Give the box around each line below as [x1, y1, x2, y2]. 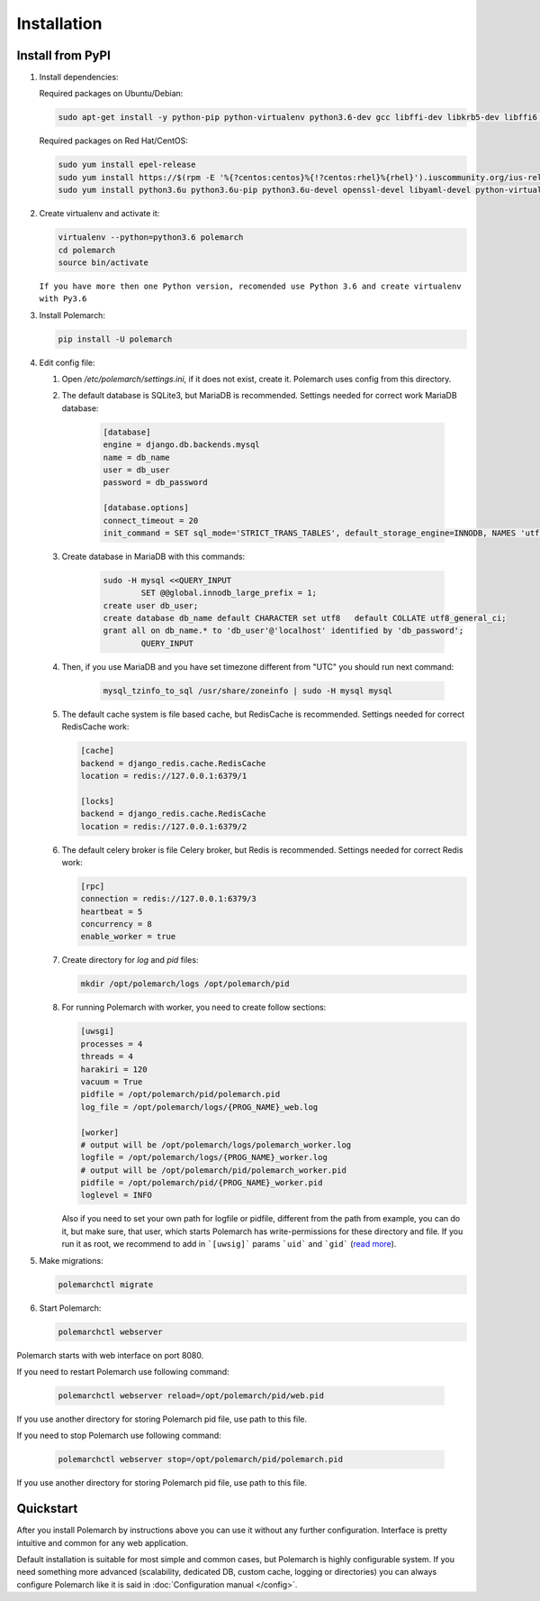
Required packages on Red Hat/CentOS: [39, 135, 189, 146]
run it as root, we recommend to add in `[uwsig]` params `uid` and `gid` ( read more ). [61, 1239, 397, 1249]
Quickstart [16, 1501, 78, 1516]
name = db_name [103, 452, 170, 462]
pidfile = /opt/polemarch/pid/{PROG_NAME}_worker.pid [80, 1177, 323, 1188]
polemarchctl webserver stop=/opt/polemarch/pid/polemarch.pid [58, 1454, 344, 1465]
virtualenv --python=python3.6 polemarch [58, 233, 244, 242]
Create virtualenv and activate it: [39, 208, 160, 219]
